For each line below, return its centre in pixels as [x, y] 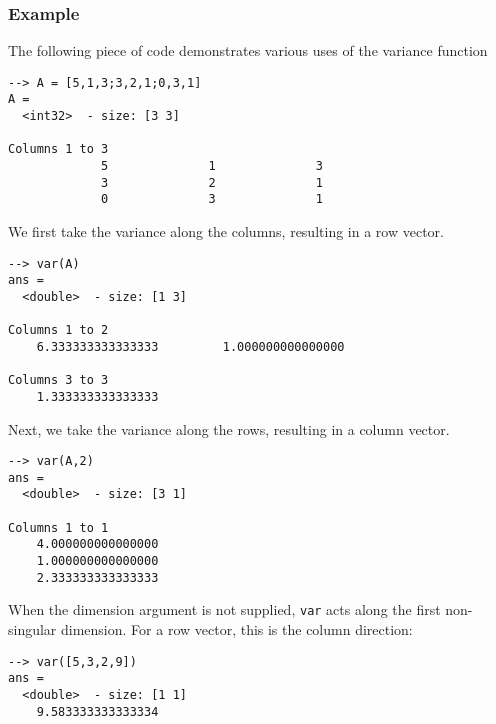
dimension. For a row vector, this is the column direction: [237, 629]
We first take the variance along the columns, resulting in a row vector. [226, 231]
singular [32, 629]
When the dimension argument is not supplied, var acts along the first [224, 609]
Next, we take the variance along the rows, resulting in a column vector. [229, 428]
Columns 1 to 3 [58, 149]
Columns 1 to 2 [58, 330]
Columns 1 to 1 [58, 527]
